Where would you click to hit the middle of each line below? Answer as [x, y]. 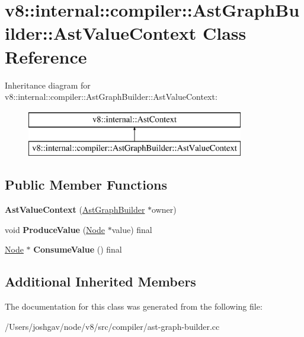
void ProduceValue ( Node [55, 229]
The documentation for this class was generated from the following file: [134, 306]
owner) [164, 210]
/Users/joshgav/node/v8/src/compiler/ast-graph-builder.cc [112, 326]
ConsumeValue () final [78, 249]
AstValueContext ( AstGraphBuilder [75, 210]
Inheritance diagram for [48, 85]
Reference [46, 56]
